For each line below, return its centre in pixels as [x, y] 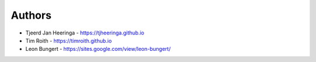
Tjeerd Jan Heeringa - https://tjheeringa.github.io [85, 33]
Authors [31, 15]
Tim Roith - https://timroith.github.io [69, 40]
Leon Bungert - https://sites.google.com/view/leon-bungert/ [98, 49]
